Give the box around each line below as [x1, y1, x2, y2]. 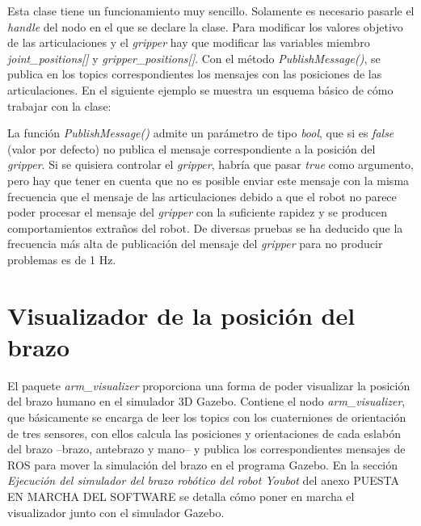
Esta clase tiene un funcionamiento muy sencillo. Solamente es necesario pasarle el [7, 2, 415, 19]
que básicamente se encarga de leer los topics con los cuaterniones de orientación [7, 409, 406, 425]
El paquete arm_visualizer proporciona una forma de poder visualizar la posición [7, 377, 410, 393]
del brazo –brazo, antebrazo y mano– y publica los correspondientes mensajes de [7, 440, 406, 457]
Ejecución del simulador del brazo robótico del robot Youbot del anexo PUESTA [7, 472, 400, 489]
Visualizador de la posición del [7, 298, 356, 331]
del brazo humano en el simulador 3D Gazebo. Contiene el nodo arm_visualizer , [7, 393, 406, 410]
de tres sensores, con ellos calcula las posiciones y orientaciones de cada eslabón [7, 424, 401, 441]
